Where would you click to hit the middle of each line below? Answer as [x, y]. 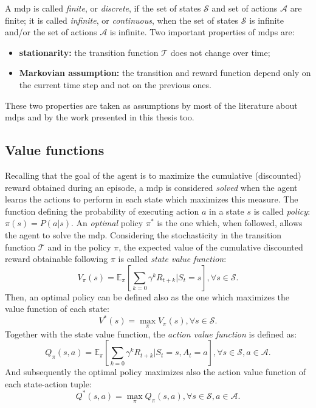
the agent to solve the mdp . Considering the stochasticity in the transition [143, 234]
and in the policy [79, 247]
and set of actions [245, 8]
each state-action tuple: [48, 383]
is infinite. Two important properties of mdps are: [202, 32]
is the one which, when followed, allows [230, 223]
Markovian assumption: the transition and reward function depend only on [165, 73]
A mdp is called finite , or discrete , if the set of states [103, 8]
